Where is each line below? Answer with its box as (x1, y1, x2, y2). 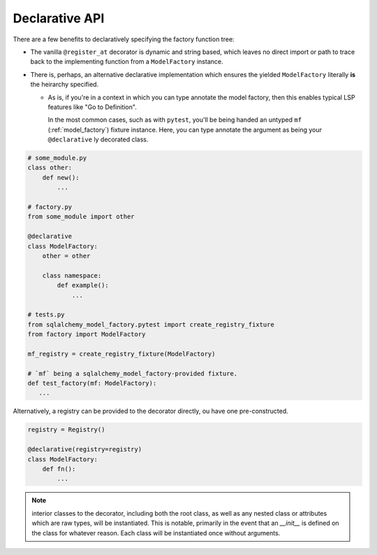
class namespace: (42, 272, 102, 279)
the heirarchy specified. (30, 80, 99, 89)
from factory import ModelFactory (27, 330, 146, 339)
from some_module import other (27, 213, 135, 220)
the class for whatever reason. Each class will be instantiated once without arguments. (31, 528, 281, 537)
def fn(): (42, 465, 76, 472)
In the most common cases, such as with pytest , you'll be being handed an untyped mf (47, 115, 302, 124)
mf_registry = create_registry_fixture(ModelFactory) (27, 350, 216, 358)
